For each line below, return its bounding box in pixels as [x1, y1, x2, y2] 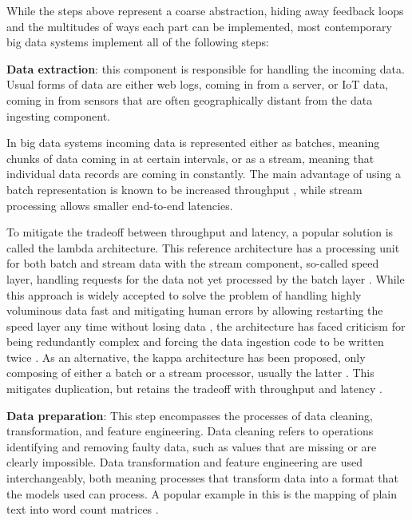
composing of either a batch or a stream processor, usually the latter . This [6, 364, 374, 381]
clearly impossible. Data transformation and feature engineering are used [6, 454, 363, 470]
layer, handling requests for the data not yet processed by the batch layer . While [6, 270, 405, 287]
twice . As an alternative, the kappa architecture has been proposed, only [6, 348, 366, 365]
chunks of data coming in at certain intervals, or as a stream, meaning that [6, 149, 374, 166]
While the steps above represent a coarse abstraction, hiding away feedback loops [6, 2, 404, 18]
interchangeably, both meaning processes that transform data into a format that [6, 470, 398, 486]
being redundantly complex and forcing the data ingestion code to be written [6, 333, 384, 350]
